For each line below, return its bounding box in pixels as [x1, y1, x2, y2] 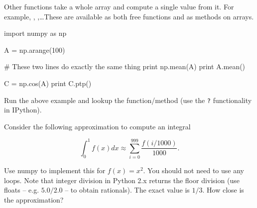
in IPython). [4, 104, 42, 115]
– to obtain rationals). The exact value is [65, 185, 190, 195]
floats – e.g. [4, 185, 39, 195]
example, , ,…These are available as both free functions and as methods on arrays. [4, 11, 254, 21]
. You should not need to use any [143, 165, 244, 176]
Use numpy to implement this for [4, 165, 106, 176]
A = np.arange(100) [4, 44, 65, 55]
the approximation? [4, 195, 64, 205]
